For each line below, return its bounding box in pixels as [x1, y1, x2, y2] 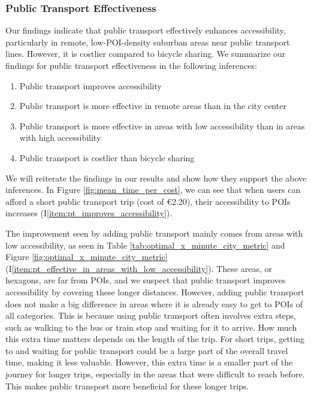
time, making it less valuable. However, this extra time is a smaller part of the [5, 356, 293, 368]
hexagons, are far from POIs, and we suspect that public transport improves [5, 274, 286, 286]
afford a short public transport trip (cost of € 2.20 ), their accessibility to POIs [5, 195, 291, 207]
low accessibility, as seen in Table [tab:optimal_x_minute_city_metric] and [5, 238, 285, 251]
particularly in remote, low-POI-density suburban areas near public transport [5, 35, 290, 48]
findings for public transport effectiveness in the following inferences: [5, 59, 257, 71]
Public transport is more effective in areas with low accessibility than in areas [19, 119, 305, 132]
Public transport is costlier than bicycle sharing [19, 151, 195, 164]
